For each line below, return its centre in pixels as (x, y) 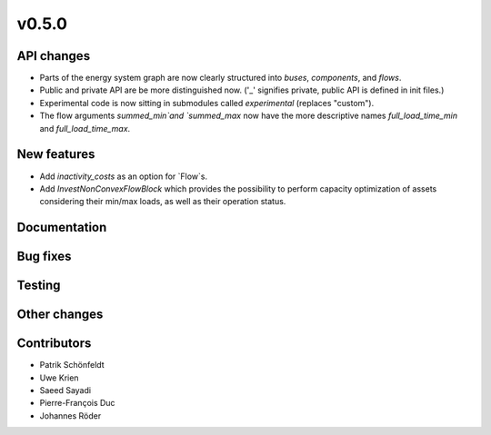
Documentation (62, 227)
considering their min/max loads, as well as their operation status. (163, 202)
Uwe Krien (59, 378)
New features (56, 154)
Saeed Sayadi (65, 391)
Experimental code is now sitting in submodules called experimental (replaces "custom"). (207, 103)
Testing (39, 286)
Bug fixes (44, 257)
